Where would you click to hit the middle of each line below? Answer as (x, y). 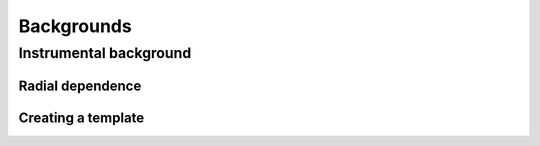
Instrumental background (105, 53)
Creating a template (81, 117)
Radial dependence (80, 85)
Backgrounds (75, 26)
